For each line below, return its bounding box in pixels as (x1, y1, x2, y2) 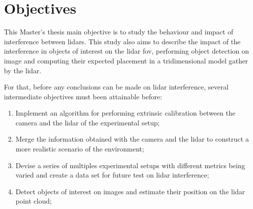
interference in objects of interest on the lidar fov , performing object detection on (4, 46, 249, 56)
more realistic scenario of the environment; (15, 144, 144, 154)
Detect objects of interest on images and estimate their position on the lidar (15, 186, 245, 196)
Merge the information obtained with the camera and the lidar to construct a (15, 134, 249, 144)
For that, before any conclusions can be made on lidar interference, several (4, 82, 229, 92)
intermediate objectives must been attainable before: (4, 91, 162, 101)
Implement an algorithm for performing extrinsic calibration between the (15, 108, 236, 118)
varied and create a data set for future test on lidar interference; (15, 170, 209, 180)
